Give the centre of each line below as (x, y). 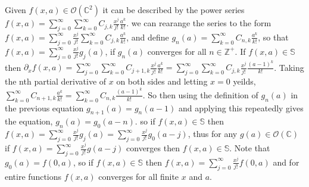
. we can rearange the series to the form (199, 23)
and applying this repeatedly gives (241, 107)
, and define (148, 37)
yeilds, (244, 81)
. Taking (289, 67)
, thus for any (213, 134)
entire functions (33, 176)
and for (286, 162)
